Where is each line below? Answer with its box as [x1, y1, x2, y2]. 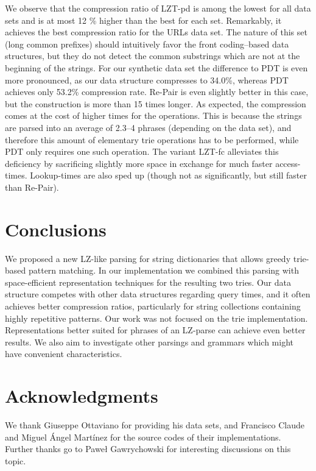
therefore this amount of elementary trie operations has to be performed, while [5, 133, 299, 146]
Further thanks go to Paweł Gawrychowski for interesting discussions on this [5, 442, 291, 455]
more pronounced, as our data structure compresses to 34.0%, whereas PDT [5, 73, 289, 86]
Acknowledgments [5, 383, 158, 408]
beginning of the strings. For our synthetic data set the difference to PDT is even [5, 61, 308, 74]
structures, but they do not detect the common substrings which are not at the [5, 49, 300, 62]
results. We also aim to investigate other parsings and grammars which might [5, 335, 293, 348]
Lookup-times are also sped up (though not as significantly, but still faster [30, 169, 307, 182]
